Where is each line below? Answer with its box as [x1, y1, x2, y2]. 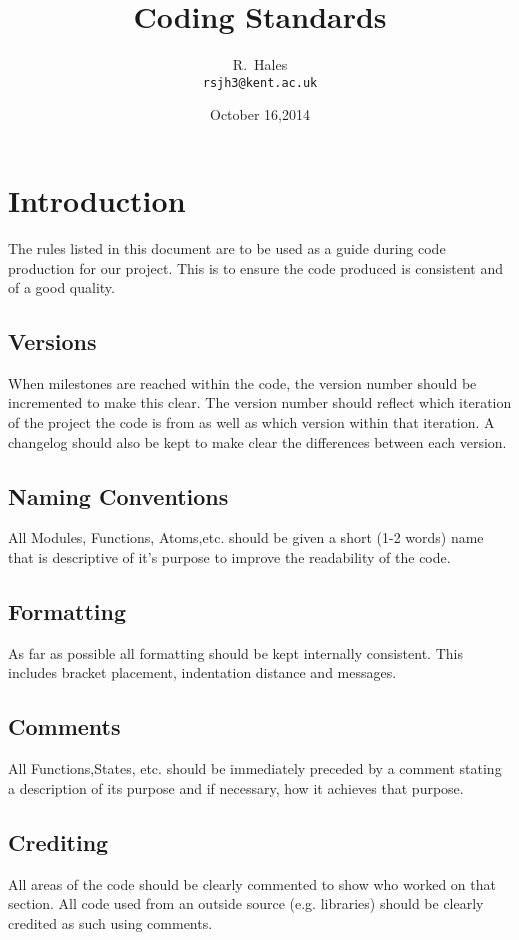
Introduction [8, 179, 186, 220]
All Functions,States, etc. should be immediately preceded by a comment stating [8, 758, 502, 779]
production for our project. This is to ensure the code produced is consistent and [8, 257, 503, 278]
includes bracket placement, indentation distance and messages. [8, 662, 397, 683]
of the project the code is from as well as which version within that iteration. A [8, 412, 495, 433]
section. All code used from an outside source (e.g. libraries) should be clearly [8, 893, 484, 914]
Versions [8, 326, 97, 357]
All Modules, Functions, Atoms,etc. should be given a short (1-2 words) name [8, 527, 484, 548]
